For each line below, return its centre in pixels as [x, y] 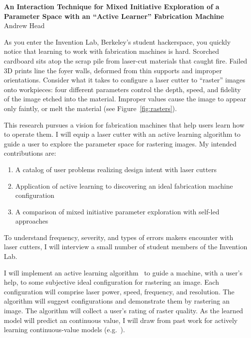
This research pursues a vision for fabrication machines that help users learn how [124, 124]
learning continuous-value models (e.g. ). [64, 330]
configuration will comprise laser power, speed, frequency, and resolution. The [119, 291]
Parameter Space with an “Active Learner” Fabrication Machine [114, 16]
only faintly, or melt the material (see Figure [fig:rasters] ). [90, 108]
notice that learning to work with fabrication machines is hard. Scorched [112, 51]
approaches [32, 221]
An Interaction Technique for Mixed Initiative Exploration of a [112, 6]
